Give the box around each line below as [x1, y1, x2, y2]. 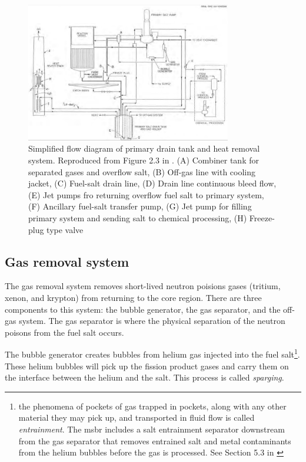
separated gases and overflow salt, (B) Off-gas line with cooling [28, 165, 256, 178]
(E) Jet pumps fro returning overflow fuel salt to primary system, [28, 188, 264, 201]
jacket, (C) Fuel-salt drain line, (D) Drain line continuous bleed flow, [28, 177, 277, 189]
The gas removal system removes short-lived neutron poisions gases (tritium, [5, 280, 281, 292]
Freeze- [249, 212, 275, 224]
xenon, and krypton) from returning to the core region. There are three [5, 291, 262, 304]
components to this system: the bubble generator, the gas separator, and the [5, 303, 281, 315]
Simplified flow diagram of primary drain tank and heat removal [28, 142, 260, 155]
